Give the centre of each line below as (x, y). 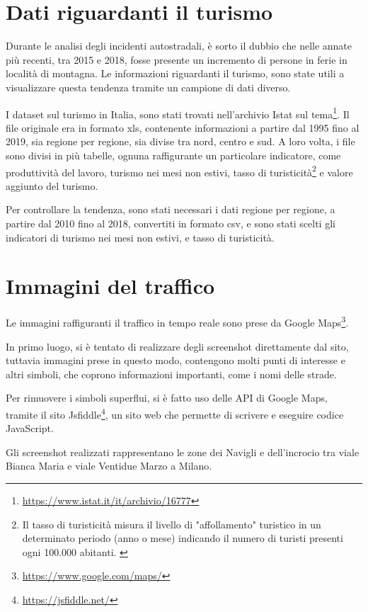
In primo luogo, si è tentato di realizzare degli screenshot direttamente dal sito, (177, 346)
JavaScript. (30, 428)
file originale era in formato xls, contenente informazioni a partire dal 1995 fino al (183, 127)
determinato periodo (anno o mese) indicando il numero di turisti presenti (183, 538)
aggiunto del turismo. (52, 185)
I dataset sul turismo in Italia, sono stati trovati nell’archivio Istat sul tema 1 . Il (178, 113)
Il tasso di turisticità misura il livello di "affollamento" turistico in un (172, 524)
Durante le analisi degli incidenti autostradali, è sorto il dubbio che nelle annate (179, 46)
